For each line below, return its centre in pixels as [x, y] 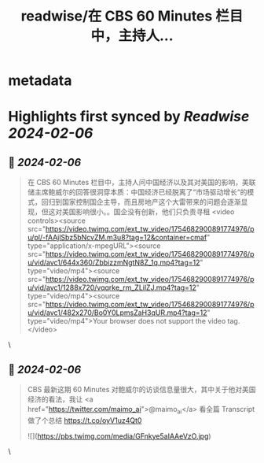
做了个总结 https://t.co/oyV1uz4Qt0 [84, 420]
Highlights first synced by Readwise [129, 117]
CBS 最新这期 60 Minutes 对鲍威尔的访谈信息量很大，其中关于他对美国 [142, 389]
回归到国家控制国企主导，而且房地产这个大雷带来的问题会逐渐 [141, 202]
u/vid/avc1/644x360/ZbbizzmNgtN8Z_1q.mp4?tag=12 [114, 263]
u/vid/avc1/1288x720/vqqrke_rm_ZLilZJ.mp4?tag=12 [112, 287]
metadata [40, 81]
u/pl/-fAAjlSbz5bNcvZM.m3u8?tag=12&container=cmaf [117, 238]
